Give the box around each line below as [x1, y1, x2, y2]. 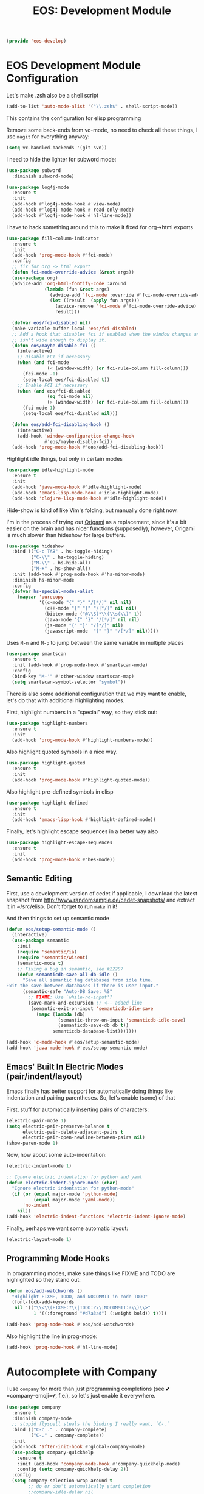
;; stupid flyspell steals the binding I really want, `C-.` [12, 1421, 170, 1427]
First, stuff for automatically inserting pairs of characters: [6, 1106, 149, 1113]
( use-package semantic [12, 937, 69, 944]
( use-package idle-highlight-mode [6, 467, 94, 473]
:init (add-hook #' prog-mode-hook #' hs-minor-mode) [12, 571, 146, 577]
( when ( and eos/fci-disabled [17, 388, 91, 394]
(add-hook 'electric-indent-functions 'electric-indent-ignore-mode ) [6, 1214, 186, 1220]
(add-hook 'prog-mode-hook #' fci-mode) [12, 252, 113, 258]
